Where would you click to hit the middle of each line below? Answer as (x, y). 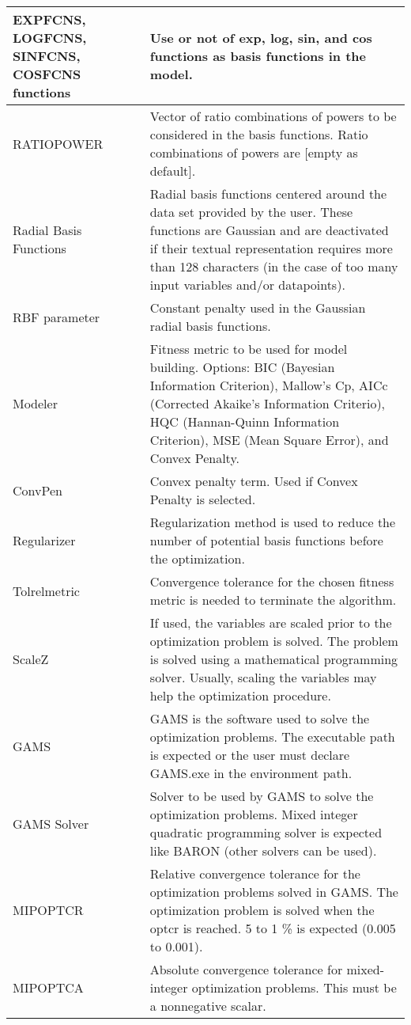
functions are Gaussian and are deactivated (269, 230)
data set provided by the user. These (251, 212)
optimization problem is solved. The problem (274, 641)
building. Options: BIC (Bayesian (242, 367)
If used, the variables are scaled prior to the (271, 623)
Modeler (35, 403)
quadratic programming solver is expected (266, 832)
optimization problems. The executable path (272, 736)
